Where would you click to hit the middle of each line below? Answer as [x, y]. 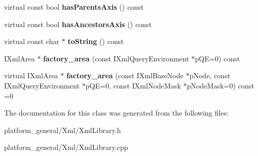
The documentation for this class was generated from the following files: [117, 113]
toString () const [96, 41]
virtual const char [32, 41]
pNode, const [210, 75]
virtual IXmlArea [31, 75]
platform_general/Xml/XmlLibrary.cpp [66, 147]
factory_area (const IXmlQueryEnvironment [116, 58]
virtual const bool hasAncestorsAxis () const [78, 24]
